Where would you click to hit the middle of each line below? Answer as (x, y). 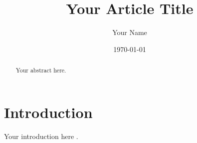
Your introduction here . (41, 136)
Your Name (130, 32)
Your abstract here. (41, 70)
